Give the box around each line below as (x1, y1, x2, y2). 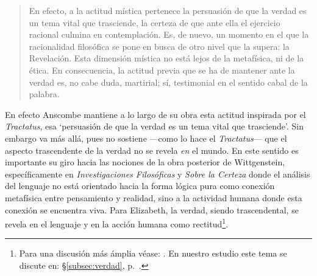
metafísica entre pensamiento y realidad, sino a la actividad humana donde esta (5, 191, 302, 204)
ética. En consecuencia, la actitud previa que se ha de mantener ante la (29, 63, 295, 76)
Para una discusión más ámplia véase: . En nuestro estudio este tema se (19, 247, 287, 260)
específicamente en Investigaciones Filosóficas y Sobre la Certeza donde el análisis (5, 167, 310, 180)
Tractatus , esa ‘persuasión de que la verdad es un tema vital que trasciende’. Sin (5, 120, 304, 133)
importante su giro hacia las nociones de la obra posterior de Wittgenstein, (5, 156, 285, 168)
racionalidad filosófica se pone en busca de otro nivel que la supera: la (29, 40, 290, 52)
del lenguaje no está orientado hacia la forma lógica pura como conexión (5, 179, 275, 192)
